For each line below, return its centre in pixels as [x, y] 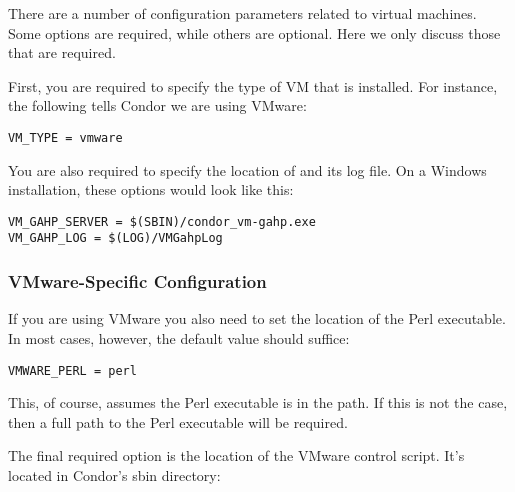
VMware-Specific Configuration [137, 281]
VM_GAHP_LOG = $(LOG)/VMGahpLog [115, 238]
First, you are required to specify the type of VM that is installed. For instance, [253, 85]
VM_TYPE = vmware [65, 137]
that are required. [62, 52]
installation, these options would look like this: [151, 189]
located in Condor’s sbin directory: [114, 474]
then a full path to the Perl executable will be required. [178, 421]
